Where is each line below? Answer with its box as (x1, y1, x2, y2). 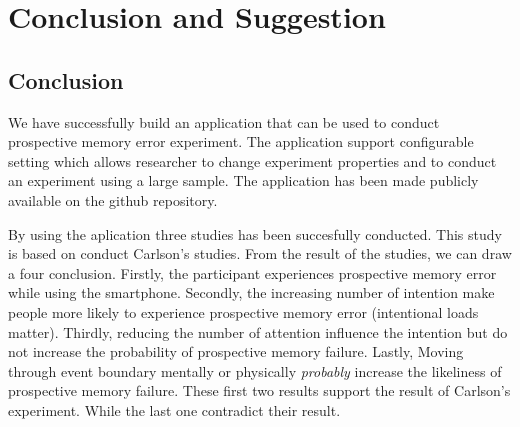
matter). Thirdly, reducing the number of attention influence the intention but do (8, 321, 508, 342)
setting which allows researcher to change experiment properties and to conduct (8, 150, 497, 171)
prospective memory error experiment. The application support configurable (8, 131, 474, 152)
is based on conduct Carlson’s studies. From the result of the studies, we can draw (8, 243, 512, 264)
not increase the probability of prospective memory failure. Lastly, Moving (8, 341, 464, 362)
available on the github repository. (8, 189, 218, 210)
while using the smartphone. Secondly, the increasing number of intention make (8, 282, 495, 303)
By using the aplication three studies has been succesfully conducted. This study (8, 223, 502, 244)
